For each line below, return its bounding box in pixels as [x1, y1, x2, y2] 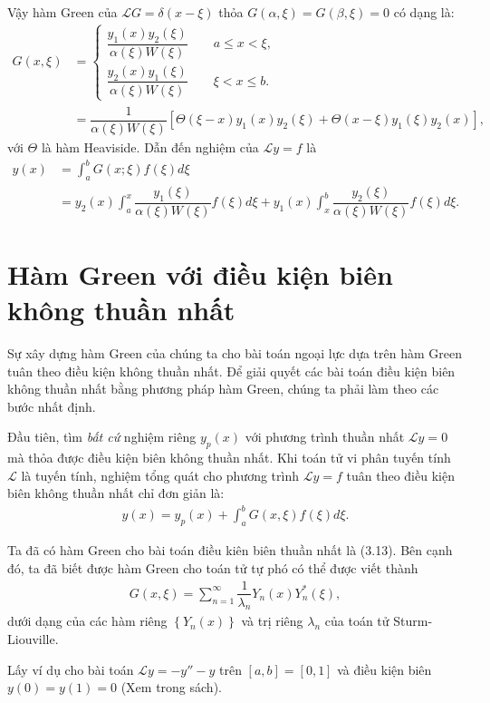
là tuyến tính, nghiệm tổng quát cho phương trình [21, 465, 299, 484]
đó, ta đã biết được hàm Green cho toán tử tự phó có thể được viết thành [7, 558, 418, 577]
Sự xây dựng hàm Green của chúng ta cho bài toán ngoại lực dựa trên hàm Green [7, 344, 462, 363]
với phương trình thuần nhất [245, 427, 405, 446]
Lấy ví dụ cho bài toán [7, 659, 134, 679]
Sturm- [393, 611, 433, 630]
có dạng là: [393, 3, 455, 21]
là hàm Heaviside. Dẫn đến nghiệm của [41, 137, 259, 156]
